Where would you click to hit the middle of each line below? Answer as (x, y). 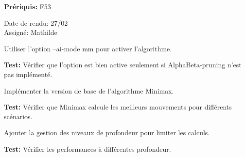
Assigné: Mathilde (31, 32)
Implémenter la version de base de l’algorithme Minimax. (89, 90)
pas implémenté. (28, 74)
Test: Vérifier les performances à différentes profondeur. (87, 149)
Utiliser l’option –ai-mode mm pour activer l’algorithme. (88, 48)
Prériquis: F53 (27, 6)
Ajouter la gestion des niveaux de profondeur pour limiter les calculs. (107, 133)
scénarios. (18, 116)
